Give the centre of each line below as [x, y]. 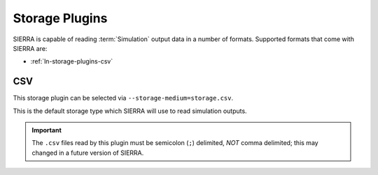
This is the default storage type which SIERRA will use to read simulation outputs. [130, 111]
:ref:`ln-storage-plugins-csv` [72, 61]
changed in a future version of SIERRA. [88, 153]
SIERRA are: [30, 48]
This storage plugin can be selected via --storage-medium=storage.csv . [123, 98]
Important [47, 130]
